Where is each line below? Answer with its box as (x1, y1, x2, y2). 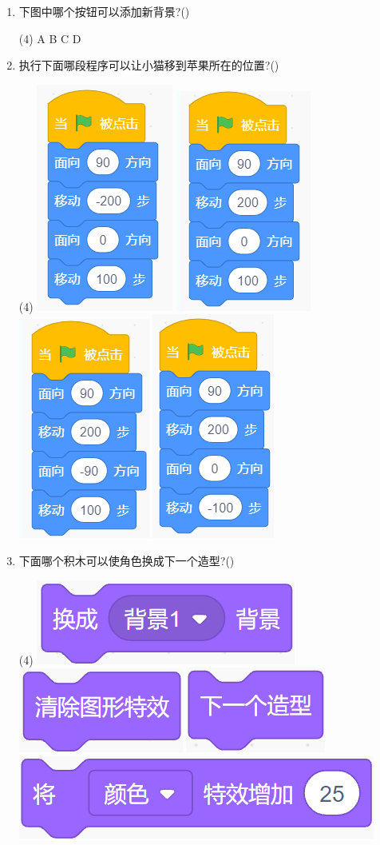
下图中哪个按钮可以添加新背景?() (18, 3, 190, 19)
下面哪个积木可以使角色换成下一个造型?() (18, 552, 235, 568)
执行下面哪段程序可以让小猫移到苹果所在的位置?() (18, 57, 279, 74)
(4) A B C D (18, 30, 81, 46)
